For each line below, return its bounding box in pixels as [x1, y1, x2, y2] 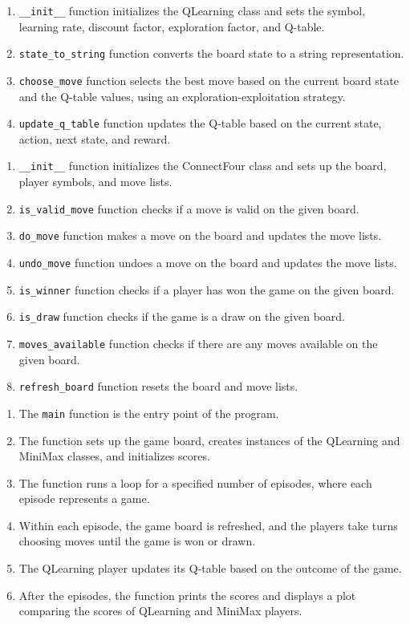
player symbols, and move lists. [18, 173, 173, 190]
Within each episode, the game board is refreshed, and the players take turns [18, 517, 398, 533]
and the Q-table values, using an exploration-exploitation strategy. [18, 87, 346, 104]
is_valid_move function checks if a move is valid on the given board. [18, 200, 359, 217]
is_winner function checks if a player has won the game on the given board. [18, 281, 395, 298]
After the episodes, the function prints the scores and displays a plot [18, 586, 356, 603]
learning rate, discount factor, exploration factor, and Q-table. [18, 18, 325, 34]
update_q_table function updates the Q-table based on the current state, [18, 115, 382, 132]
